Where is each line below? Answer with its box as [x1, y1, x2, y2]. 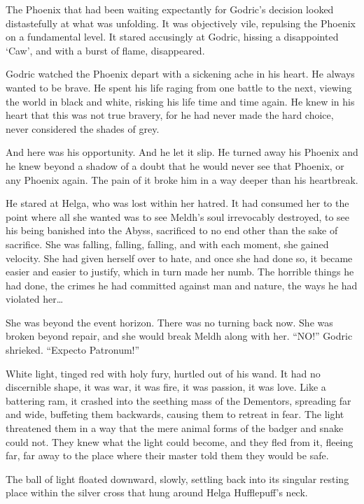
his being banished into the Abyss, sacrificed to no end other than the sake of [6, 223, 338, 238]
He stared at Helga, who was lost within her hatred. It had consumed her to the [6, 196, 349, 210]
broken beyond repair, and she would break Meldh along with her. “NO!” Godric [6, 329, 353, 343]
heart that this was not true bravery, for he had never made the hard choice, [6, 108, 334, 122]
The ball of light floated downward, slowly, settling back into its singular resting [6, 471, 349, 486]
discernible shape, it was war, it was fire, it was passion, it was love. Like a [6, 380, 326, 394]
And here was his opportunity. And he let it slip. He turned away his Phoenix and [6, 145, 358, 159]
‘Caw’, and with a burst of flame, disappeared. [6, 43, 205, 57]
